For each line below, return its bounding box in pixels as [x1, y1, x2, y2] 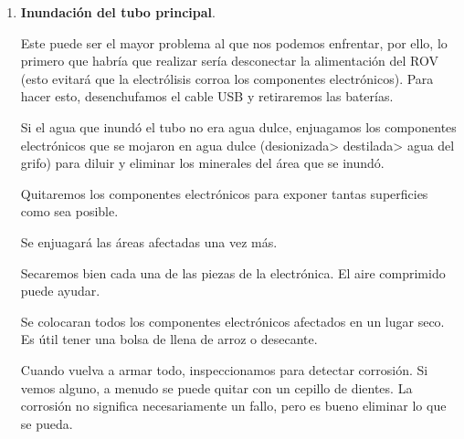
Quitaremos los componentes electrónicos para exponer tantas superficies [20, 183, 428, 203]
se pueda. [20, 413, 73, 433]
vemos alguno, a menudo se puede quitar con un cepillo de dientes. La [20, 378, 413, 397]
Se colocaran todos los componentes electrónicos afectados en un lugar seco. [20, 311, 445, 330]
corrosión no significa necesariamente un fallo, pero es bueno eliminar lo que [20, 396, 447, 415]
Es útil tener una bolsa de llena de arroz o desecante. [20, 329, 318, 349]
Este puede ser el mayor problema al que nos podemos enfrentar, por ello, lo [20, 33, 448, 52]
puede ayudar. [20, 281, 100, 300]
